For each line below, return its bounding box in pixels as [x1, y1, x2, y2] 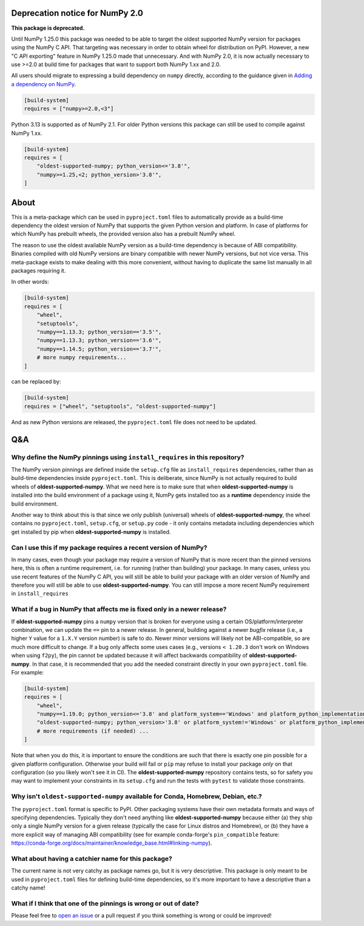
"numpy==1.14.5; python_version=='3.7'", [36, 345, 162, 352]
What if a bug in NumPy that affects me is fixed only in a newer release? [11, 605, 227, 614]
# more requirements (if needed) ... [36, 727, 149, 735]
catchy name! [11, 884, 45, 891]
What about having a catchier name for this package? [11, 854, 172, 863]
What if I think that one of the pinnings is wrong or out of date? [11, 899, 200, 908]
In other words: [11, 278, 50, 286]
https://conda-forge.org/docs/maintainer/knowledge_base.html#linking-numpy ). [11, 839, 212, 847]
